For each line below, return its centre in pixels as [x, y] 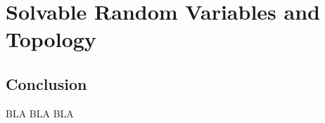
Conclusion [46, 83]
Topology [51, 39]
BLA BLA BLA [40, 113]
